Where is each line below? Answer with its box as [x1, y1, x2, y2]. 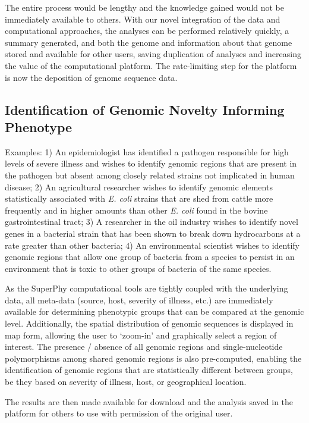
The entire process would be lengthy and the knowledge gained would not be [5, 1, 285, 13]
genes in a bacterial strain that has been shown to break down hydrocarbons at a [5, 227, 301, 239]
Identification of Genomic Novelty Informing [5, 100, 285, 118]
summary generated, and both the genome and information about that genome [5, 36, 292, 48]
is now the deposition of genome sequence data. [5, 71, 178, 83]
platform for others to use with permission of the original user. [5, 407, 233, 419]
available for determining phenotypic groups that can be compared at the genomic [5, 305, 304, 318]
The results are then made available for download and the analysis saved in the [5, 395, 294, 408]
